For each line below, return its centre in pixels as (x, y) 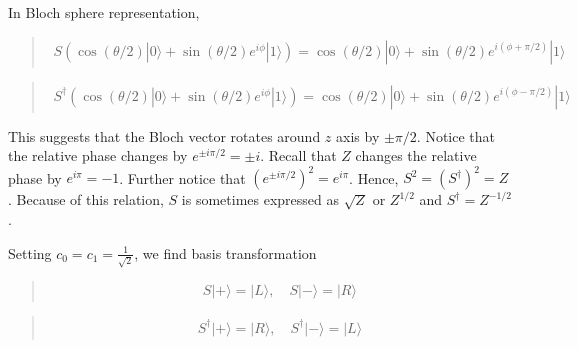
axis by (358, 135)
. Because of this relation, (86, 199)
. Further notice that (182, 177)
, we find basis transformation (225, 252)
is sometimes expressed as (260, 199)
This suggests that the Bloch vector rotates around (164, 135)
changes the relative (416, 155)
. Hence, (374, 177)
